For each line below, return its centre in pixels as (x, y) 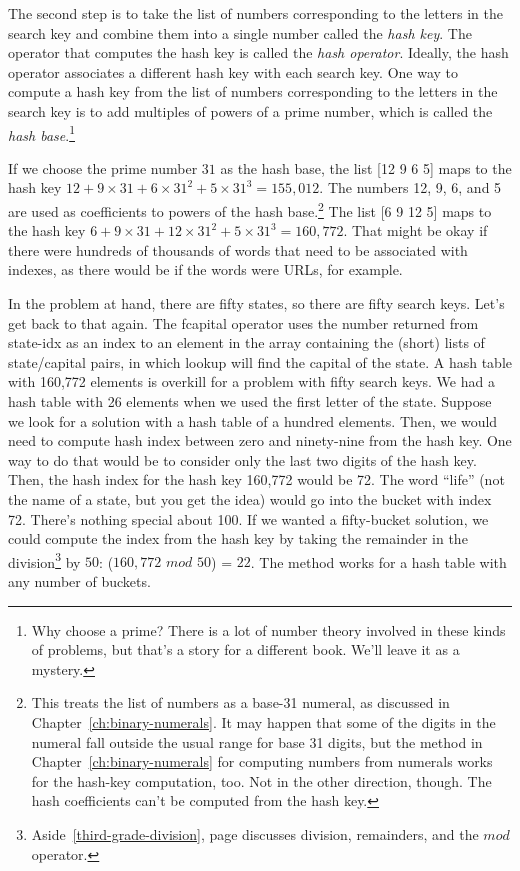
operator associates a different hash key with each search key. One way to (233, 71)
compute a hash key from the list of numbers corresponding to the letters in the (253, 91)
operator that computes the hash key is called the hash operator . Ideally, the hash (258, 52)
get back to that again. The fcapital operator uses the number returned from (243, 322)
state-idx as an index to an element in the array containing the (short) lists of (246, 342)
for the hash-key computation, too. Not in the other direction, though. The (261, 780)
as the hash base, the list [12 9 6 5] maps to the (366, 167)
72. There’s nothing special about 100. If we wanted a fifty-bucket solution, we (248, 518)
